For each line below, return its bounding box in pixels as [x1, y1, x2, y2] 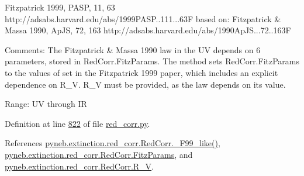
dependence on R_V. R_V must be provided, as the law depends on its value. [5, 78, 286, 90]
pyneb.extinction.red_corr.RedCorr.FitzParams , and [5, 148, 193, 160]
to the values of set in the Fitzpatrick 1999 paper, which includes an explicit [5, 66, 278, 78]
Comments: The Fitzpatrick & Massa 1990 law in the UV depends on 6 [5, 43, 261, 56]
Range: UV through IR [5, 98, 87, 110]
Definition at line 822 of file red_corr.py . [5, 117, 150, 129]
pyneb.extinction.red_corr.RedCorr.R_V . [5, 160, 154, 172]
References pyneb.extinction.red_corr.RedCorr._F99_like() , [5, 137, 220, 149]
